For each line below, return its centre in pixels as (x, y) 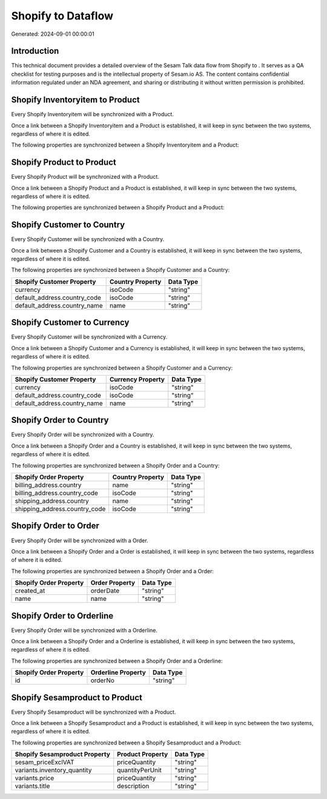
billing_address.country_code (56, 493)
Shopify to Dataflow (62, 16)
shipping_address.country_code (60, 509)
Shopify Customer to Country (68, 225)
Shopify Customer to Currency (70, 323)
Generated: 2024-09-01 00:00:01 (53, 34)
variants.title (32, 786)
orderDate (105, 591)
